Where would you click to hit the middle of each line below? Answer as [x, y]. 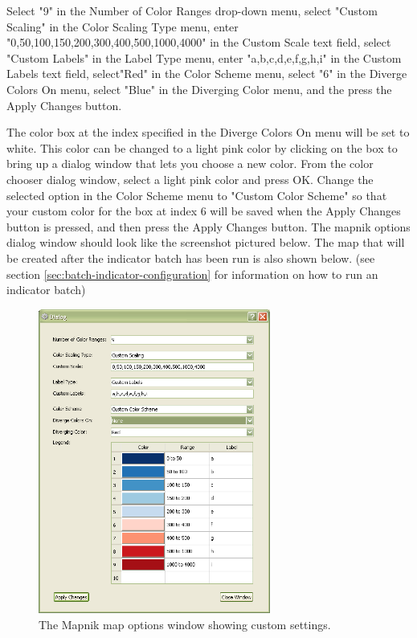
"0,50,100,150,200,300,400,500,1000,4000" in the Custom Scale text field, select [199, 42]
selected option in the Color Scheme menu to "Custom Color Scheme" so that [197, 195]
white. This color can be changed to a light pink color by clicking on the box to [202, 147]
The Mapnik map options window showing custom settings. [185, 624]
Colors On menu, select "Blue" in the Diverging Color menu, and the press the [199, 89]
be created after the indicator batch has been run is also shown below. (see [191, 258]
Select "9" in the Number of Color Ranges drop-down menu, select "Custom [192, 10]
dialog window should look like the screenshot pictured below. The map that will [206, 242]
